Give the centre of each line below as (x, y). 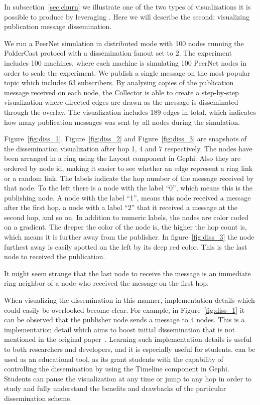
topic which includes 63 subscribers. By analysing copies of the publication (119, 82)
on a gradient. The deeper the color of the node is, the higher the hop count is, (125, 227)
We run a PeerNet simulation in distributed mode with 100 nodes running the (124, 43)
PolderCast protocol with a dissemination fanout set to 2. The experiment (118, 53)
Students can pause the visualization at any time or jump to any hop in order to (128, 378)
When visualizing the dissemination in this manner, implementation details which (129, 300)
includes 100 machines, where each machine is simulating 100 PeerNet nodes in (125, 62)
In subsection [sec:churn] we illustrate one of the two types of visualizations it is (127, 7)
